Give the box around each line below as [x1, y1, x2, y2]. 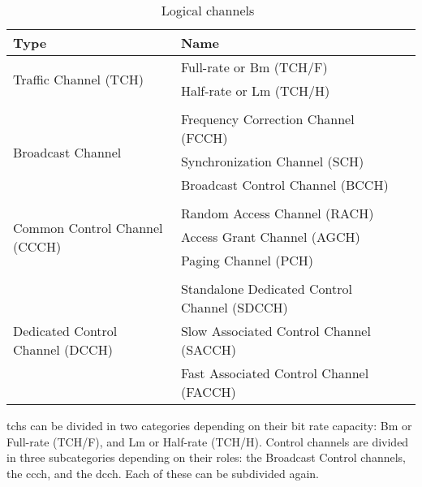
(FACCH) [180, 382, 236, 401]
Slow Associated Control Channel [180, 321, 371, 340]
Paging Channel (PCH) [180, 251, 314, 269]
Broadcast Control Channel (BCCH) [180, 175, 389, 194]
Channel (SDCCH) [180, 298, 288, 317]
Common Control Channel [13, 218, 163, 237]
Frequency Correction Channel [180, 110, 355, 128]
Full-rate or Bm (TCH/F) [180, 58, 328, 76]
